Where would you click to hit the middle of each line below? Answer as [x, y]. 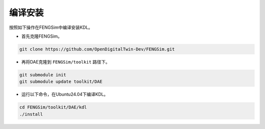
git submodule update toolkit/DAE [61, 82]
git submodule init [43, 75]
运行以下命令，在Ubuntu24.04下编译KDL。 [65, 94]
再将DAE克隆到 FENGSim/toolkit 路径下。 [66, 62]
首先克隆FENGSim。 [42, 36]
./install [31, 114]
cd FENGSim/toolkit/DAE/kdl [53, 107]
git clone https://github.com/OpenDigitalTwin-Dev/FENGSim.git [97, 49]
